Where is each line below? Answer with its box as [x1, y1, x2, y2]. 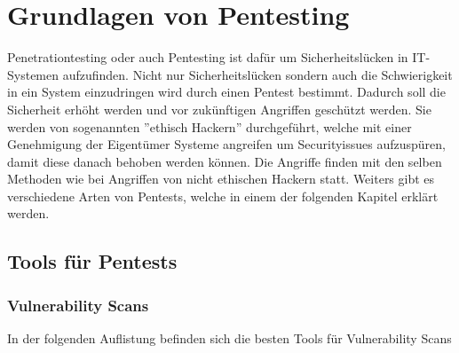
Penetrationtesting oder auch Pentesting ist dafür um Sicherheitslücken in [7, 48, 408, 67]
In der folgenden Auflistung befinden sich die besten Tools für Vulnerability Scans [7, 329, 452, 348]
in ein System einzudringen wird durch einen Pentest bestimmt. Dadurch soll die [7, 82, 446, 101]
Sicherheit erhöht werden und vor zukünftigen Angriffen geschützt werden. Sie [7, 99, 431, 118]
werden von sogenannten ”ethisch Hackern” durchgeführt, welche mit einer [7, 117, 412, 136]
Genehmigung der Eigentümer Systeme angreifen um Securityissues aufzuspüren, [7, 135, 447, 153]
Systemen [7, 65, 59, 83]
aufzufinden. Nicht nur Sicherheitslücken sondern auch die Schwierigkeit [62, 65, 453, 83]
